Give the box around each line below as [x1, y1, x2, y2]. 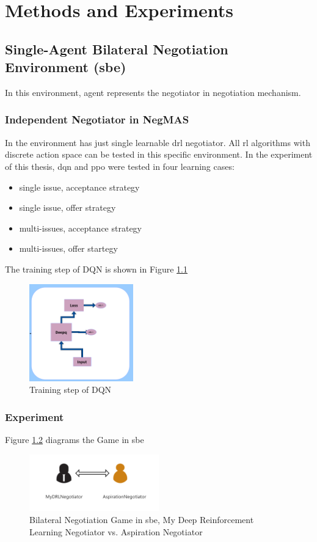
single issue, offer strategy [19, 201, 116, 214]
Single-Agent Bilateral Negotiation [5, 39, 228, 58]
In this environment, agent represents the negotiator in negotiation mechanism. [5, 86, 301, 98]
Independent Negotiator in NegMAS [5, 112, 189, 127]
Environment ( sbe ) [5, 57, 126, 76]
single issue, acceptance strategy [19, 180, 140, 193]
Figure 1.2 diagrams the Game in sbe [5, 433, 144, 446]
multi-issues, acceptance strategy [19, 221, 142, 234]
